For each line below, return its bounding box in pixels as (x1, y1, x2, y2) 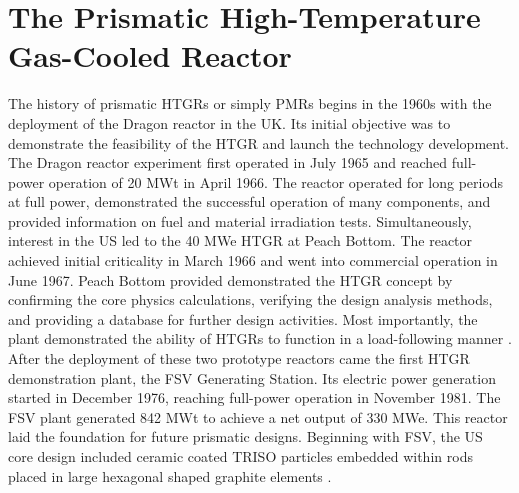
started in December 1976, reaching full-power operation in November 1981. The (8, 387, 501, 408)
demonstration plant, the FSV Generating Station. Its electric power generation (8, 367, 496, 388)
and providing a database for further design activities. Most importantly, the (8, 308, 478, 329)
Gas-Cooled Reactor (8, 35, 292, 76)
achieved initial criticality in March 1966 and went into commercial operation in (8, 250, 498, 271)
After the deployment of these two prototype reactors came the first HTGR (8, 348, 470, 369)
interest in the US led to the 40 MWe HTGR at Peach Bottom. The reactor (8, 230, 473, 251)
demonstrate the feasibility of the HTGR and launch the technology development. (8, 132, 509, 153)
